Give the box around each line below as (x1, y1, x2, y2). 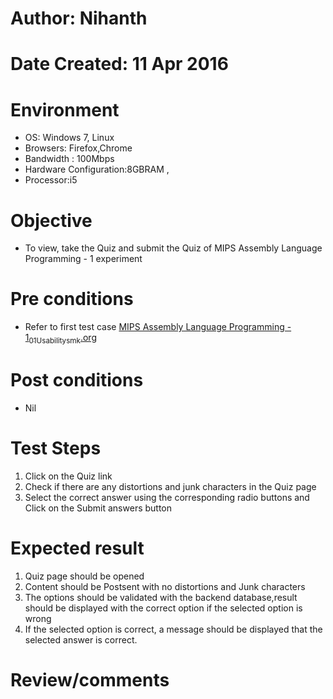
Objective (10, 209, 93, 232)
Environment (10, 98, 120, 121)
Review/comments (10, 668, 170, 691)
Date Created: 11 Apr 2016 (10, 53, 229, 76)
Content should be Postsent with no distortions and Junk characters (24, 580, 306, 592)
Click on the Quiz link (24, 470, 113, 482)
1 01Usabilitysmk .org (24, 332, 97, 346)
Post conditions (10, 369, 144, 392)
